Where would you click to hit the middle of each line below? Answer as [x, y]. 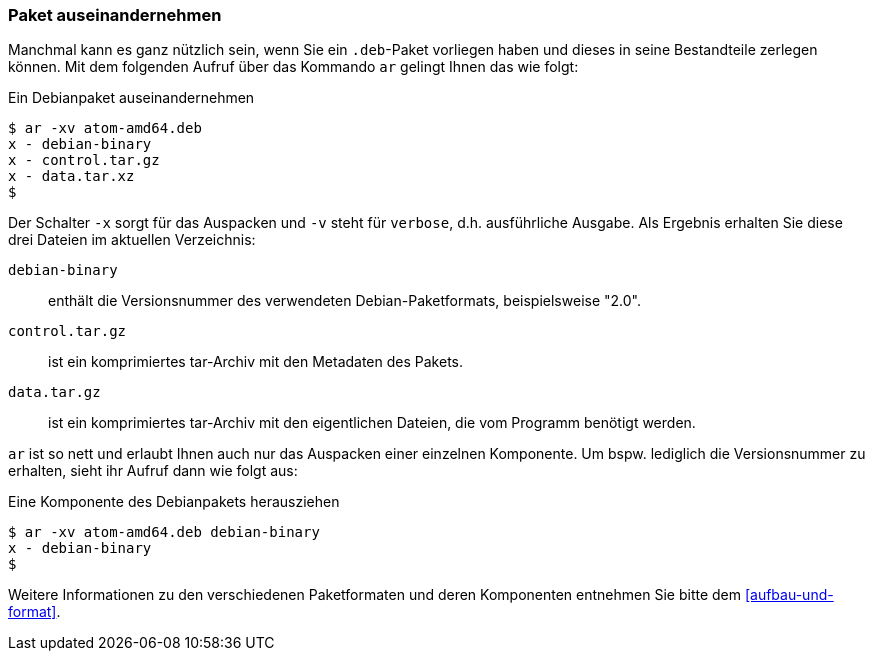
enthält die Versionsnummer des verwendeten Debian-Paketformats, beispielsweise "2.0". [344, 301]
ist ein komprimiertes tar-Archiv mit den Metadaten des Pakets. [256, 362]
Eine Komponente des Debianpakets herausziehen [174, 502]
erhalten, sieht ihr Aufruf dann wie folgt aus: [153, 471]
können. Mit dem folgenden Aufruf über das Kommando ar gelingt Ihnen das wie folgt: [293, 67]
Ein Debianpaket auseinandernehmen [131, 98]
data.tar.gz [54, 392]
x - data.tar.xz [71, 176]
